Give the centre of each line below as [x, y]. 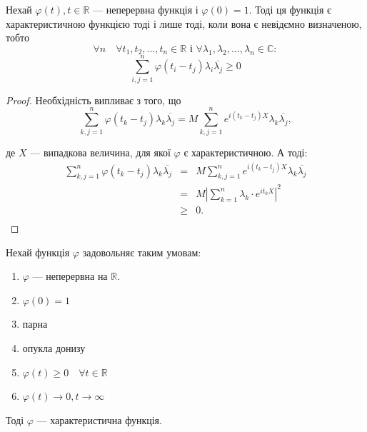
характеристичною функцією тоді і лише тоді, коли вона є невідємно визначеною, [184, 23]
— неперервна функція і [146, 9]
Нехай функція [38, 252]
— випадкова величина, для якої [100, 152]
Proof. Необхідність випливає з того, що [94, 100]
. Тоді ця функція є [290, 9]
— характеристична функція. [99, 420]
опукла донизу [54, 347]
